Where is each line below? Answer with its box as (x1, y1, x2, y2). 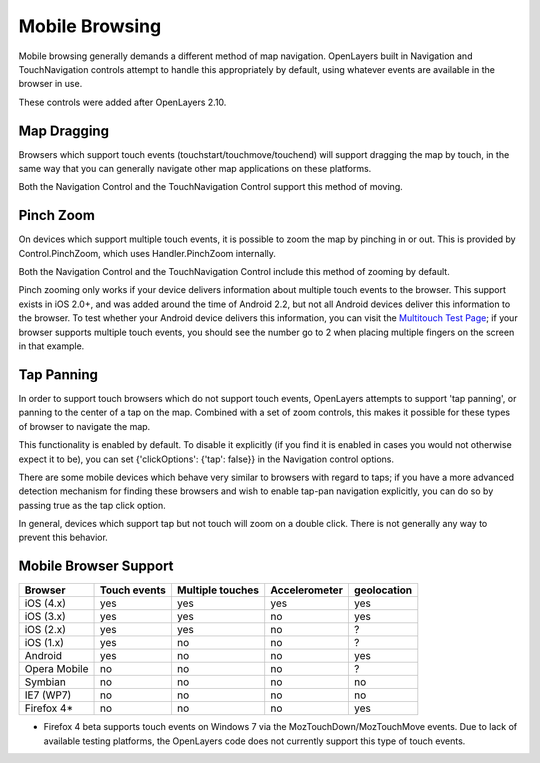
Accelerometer (270, 583, 344, 597)
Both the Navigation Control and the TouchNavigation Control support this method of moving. (18, 181, 404, 193)
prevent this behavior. (18, 531, 109, 544)
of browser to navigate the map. (18, 420, 151, 432)
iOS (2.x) (24, 623, 67, 637)
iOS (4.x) (24, 596, 67, 610)
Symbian (24, 675, 67, 689)
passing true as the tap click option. (18, 499, 166, 511)
